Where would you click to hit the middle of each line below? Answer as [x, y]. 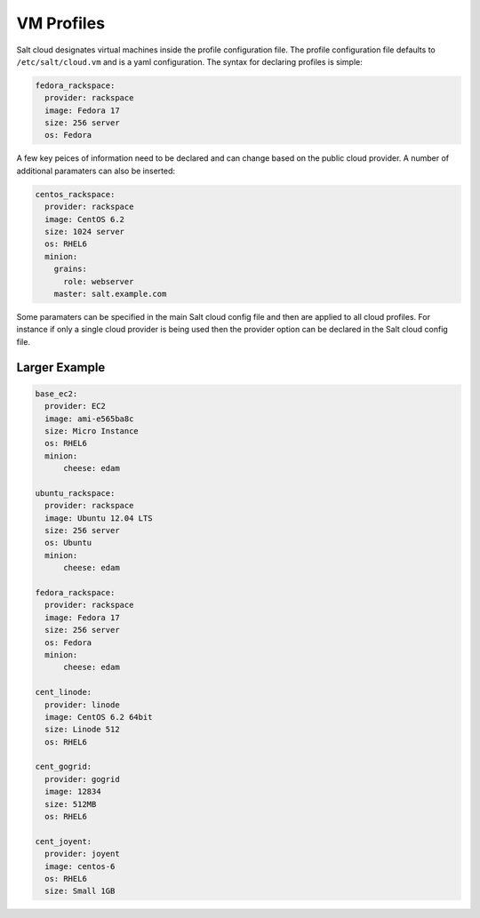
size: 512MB [71, 804]
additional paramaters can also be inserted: [96, 171]
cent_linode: [64, 692]
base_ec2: [56, 394]
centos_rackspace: [75, 194]
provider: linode [82, 705]
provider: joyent [82, 854]
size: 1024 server [84, 232]
